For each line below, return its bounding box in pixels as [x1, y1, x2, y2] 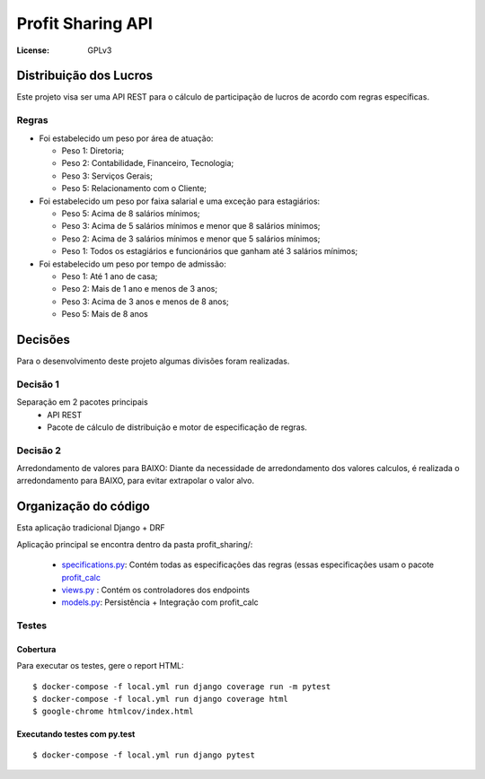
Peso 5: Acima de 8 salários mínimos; [61, 207, 201, 219]
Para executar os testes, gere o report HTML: [16, 661, 184, 671]
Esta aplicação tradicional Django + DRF [16, 522, 165, 533]
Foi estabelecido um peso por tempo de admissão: [39, 258, 226, 269]
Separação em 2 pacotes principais [16, 397, 148, 407]
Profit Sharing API [16, 13, 153, 33]
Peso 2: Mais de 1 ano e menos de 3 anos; [61, 284, 218, 294]
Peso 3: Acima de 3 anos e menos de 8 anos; [61, 296, 229, 307]
